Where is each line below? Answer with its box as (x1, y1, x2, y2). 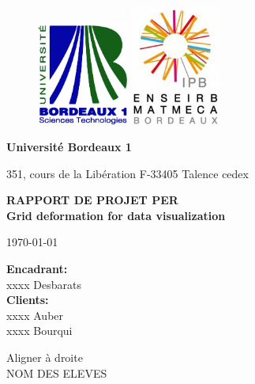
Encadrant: (6, 260, 68, 277)
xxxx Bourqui (6, 322, 73, 339)
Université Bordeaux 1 (6, 139, 132, 155)
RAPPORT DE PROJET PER (6, 192, 178, 208)
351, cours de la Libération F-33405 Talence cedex (6, 165, 249, 181)
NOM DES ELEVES (6, 364, 107, 381)
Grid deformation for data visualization (6, 207, 226, 223)
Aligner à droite (6, 349, 83, 366)
